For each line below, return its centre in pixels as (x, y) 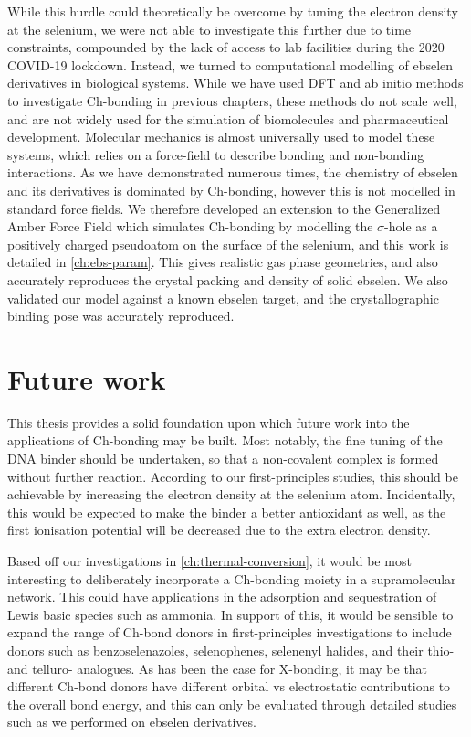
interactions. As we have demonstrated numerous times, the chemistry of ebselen (233, 172)
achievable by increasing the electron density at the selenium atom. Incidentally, (231, 494)
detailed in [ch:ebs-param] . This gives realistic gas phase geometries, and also (223, 262)
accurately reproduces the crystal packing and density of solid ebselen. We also (228, 279)
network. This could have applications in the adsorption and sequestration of (222, 597)
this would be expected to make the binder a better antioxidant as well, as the (227, 512)
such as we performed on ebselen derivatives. (132, 722)
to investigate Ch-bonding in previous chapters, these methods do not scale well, (232, 100)
